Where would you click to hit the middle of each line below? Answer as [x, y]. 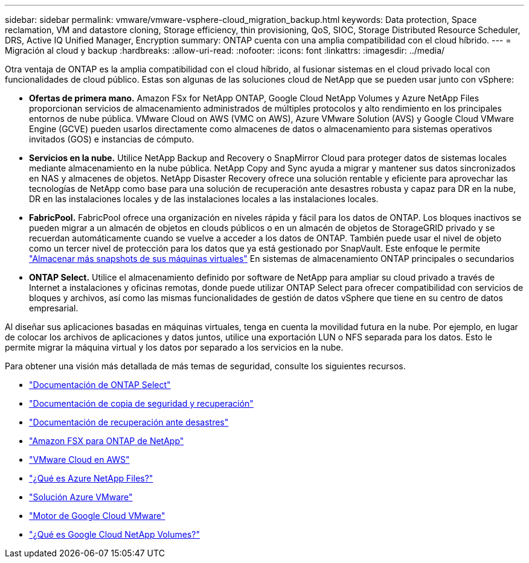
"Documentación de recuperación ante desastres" [129, 422]
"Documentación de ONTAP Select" [100, 385]
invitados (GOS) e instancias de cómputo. [112, 139]
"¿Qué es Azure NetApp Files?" [91, 478]
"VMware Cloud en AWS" [79, 460]
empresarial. [54, 308]
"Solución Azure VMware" [81, 497]
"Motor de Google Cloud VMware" [97, 516]
